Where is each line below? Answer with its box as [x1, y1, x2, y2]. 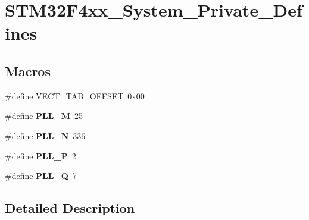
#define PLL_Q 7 [5, 169, 77, 182]
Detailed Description [5, 199, 135, 217]
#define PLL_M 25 [5, 109, 83, 122]
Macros [5, 61, 51, 80]
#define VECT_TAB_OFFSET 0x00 [5, 89, 145, 102]
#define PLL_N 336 [5, 129, 86, 142]
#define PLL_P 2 [5, 149, 76, 162]
